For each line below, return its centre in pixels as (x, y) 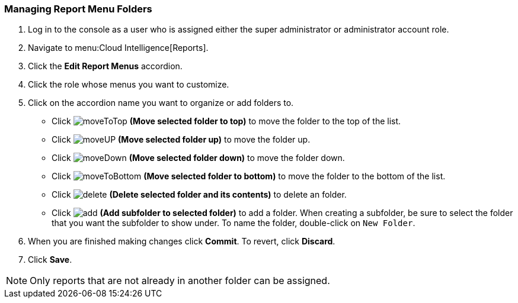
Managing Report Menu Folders (78, 9)
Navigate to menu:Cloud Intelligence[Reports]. (118, 48)
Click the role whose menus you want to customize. (129, 85)
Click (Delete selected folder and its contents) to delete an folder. (199, 195)
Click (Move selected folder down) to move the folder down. (198, 158)
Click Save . (50, 260)
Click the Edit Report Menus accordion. (105, 66)
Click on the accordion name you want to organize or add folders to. (161, 103)
